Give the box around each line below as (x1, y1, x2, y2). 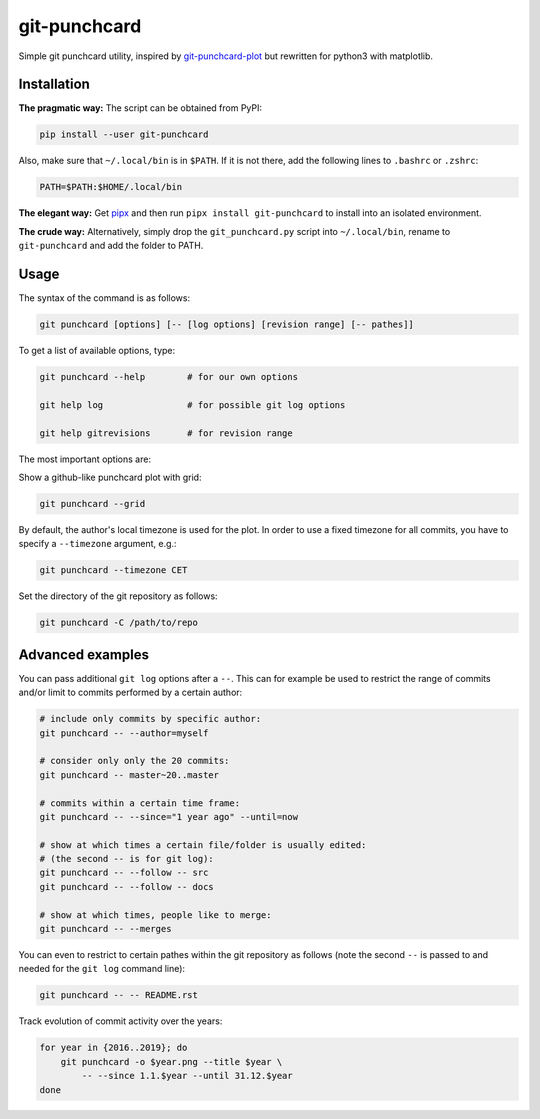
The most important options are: (18, 453, 152, 465)
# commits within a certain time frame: (39, 797, 240, 809)
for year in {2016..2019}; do (39, 1042, 188, 1054)
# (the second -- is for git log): (39, 853, 214, 865)
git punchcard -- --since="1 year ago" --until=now (39, 811, 299, 822)
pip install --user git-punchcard (39, 129, 209, 140)
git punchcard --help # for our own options (39, 371, 299, 383)
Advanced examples (18, 646, 150, 663)
